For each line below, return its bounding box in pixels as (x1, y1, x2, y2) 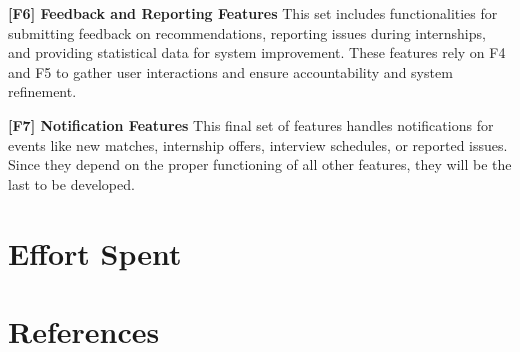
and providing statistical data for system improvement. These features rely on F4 (8, 42, 506, 63)
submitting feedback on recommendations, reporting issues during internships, (8, 22, 486, 43)
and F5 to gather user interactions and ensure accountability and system (8, 61, 453, 82)
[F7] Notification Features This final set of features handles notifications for (8, 114, 494, 135)
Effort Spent (8, 232, 182, 273)
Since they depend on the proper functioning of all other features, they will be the (8, 154, 512, 175)
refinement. (8, 81, 77, 102)
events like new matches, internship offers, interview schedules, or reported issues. (8, 134, 508, 155)
